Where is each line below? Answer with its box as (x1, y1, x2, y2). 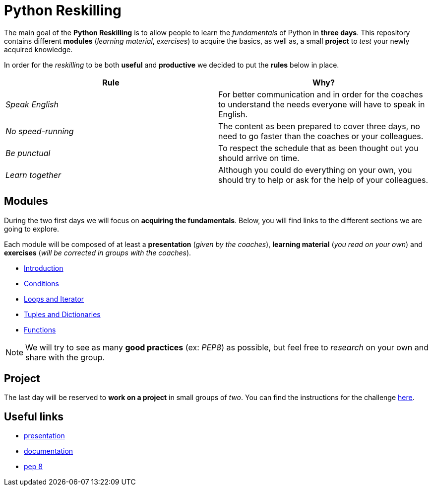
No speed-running (5, 126, 74, 136)
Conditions (24, 279, 59, 288)
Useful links (4, 410, 64, 423)
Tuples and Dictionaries (24, 310, 101, 319)
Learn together (5, 169, 61, 180)
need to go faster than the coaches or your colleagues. (218, 131, 424, 141)
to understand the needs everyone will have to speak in (218, 99, 425, 109)
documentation (24, 447, 73, 456)
